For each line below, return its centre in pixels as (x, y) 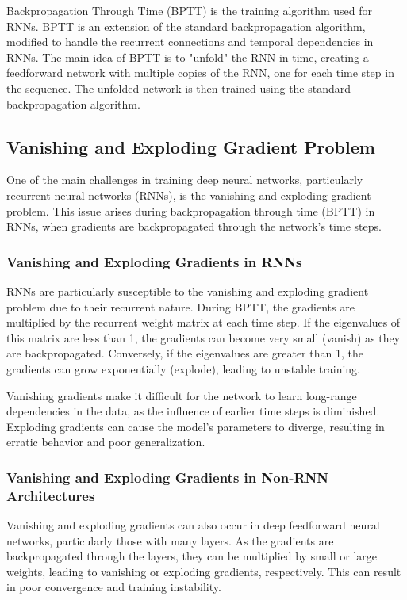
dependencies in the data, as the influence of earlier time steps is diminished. (193, 411)
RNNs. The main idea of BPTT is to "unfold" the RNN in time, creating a (188, 57)
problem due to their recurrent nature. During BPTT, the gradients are (180, 306)
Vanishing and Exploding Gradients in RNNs (154, 261)
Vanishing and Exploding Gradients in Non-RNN (167, 477)
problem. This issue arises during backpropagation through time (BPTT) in (191, 210)
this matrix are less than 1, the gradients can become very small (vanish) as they (203, 337)
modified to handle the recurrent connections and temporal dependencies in (190, 42)
